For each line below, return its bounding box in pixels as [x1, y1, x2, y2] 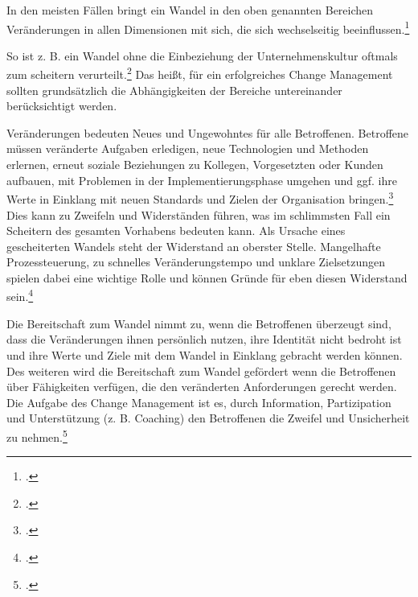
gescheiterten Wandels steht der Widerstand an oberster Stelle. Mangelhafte [6, 237, 381, 254]
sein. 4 [6, 286, 34, 305]
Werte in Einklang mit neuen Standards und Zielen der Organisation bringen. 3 [6, 188, 394, 207]
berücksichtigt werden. [6, 97, 117, 114]
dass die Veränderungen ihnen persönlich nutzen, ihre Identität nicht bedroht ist [6, 331, 402, 348]
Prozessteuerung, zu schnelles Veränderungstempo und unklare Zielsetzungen [6, 253, 386, 270]
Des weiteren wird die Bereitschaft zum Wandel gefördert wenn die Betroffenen [6, 362, 396, 379]
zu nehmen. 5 [6, 426, 68, 445]
